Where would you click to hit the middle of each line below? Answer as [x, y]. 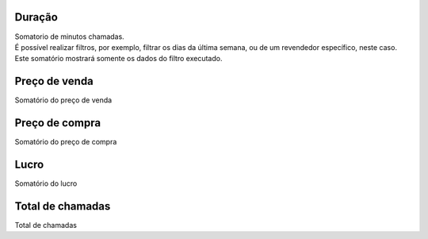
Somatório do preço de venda [63, 100]
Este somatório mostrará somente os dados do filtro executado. [118, 59]
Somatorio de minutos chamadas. [69, 37]
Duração [36, 17]
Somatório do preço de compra [66, 142]
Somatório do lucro [46, 183]
